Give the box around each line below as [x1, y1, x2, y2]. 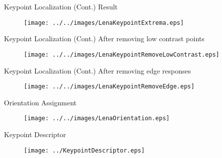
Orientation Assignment [4, 97, 77, 107]
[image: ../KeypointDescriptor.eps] [24, 147, 145, 154]
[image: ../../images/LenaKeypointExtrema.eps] [24, 19, 184, 26]
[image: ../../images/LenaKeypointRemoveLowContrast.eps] [24, 51, 220, 58]
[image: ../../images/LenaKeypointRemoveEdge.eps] [24, 83, 195, 90]
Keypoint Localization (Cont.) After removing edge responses [4, 65, 191, 76]
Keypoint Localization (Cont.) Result [4, 1, 118, 11]
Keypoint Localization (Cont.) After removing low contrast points [4, 33, 205, 44]
